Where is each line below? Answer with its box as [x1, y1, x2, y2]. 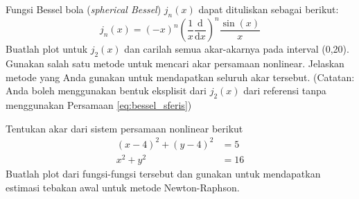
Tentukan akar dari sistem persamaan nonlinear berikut [6, 121, 243, 135]
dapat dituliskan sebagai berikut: [198, 2, 339, 16]
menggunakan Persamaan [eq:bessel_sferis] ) [6, 98, 192, 112]
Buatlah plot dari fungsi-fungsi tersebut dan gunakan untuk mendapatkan [6, 166, 321, 180]
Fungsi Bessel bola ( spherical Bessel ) [6, 2, 161, 16]
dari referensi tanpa [243, 83, 326, 98]
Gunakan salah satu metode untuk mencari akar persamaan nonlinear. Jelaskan [6, 56, 344, 71]
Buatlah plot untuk [6, 42, 88, 56]
